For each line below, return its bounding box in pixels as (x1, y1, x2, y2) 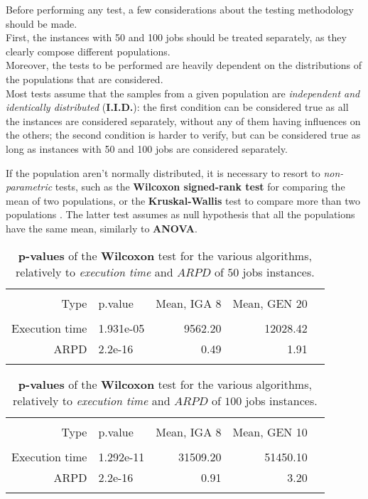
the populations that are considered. (6, 71, 163, 86)
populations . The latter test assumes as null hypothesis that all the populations (6, 207, 355, 222)
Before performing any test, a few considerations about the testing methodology (6, 2, 354, 16)
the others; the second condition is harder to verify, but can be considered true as (6, 127, 361, 142)
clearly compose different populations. (6, 43, 171, 58)
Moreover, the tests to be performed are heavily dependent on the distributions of (6, 58, 362, 73)
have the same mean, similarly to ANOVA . (6, 220, 197, 235)
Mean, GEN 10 (232, 423, 308, 440)
